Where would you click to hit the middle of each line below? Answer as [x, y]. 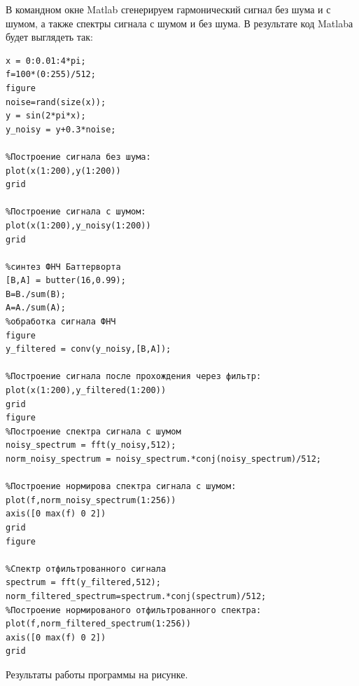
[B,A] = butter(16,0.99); [66, 281]
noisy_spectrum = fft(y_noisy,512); [91, 445]
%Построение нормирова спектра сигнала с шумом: [121, 487]
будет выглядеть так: [49, 37]
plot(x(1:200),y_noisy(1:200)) [78, 225]
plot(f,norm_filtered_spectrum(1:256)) [98, 624]
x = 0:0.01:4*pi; [46, 61]
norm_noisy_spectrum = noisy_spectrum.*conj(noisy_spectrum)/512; [164, 459]
